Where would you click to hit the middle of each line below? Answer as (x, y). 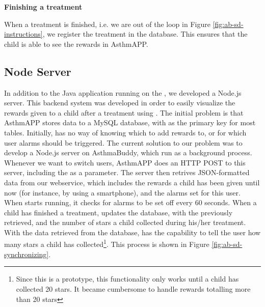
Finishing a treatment (43, 7)
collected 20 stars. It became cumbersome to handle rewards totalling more (133, 288)
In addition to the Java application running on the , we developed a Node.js (123, 92)
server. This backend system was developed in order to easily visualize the (120, 103)
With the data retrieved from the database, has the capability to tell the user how (132, 232)
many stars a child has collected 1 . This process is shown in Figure (107, 243)
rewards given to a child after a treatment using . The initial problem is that (124, 112)
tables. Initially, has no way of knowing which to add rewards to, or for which (125, 132)
